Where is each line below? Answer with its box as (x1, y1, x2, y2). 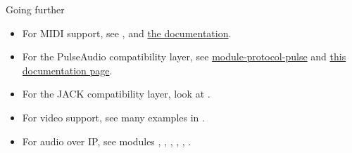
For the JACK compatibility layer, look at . (22, 86, 210, 101)
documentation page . (22, 62, 113, 77)
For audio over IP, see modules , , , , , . (22, 133, 191, 148)
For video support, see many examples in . (22, 109, 205, 124)
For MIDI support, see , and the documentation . (22, 25, 232, 40)
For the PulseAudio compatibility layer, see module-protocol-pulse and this (22, 49, 346, 64)
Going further (6, 2, 65, 16)
